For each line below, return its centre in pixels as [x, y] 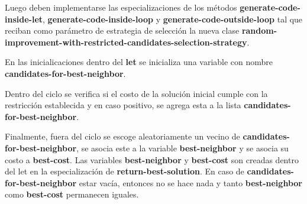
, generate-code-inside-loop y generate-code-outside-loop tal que [173, 19]
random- [259, 30]
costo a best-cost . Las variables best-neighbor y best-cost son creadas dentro [152, 159]
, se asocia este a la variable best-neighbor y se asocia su [182, 148]
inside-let [24, 19]
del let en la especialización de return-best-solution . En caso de [125, 171]
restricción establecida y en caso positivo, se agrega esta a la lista [123, 105]
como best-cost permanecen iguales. [72, 194]
